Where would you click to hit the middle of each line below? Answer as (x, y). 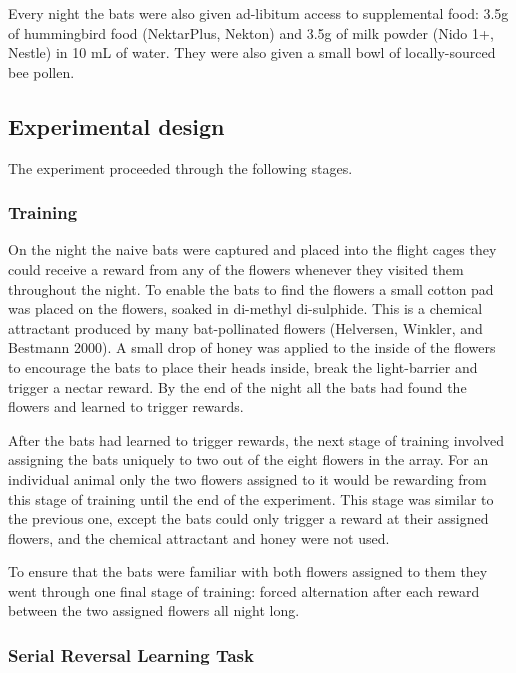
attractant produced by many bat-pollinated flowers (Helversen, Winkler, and (245, 327)
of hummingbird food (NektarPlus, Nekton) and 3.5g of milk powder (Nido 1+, (251, 32)
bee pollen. (41, 71)
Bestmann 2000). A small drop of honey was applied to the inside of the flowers (252, 347)
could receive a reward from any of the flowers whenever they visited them (236, 268)
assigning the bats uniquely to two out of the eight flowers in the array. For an (248, 459)
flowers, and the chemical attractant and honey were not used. (199, 537)
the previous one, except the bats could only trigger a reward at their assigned (248, 518)
